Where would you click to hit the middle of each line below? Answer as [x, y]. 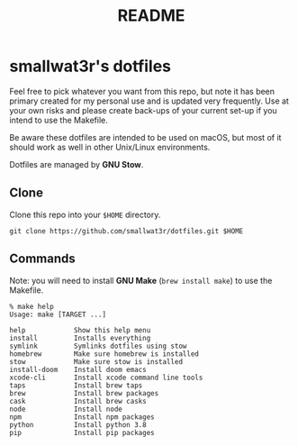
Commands [43, 259]
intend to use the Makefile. [59, 120]
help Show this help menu [80, 330]
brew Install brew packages [84, 393]
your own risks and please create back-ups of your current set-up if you [143, 110]
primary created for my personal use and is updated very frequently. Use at [149, 101]
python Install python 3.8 [78, 424]
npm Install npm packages [82, 417]
